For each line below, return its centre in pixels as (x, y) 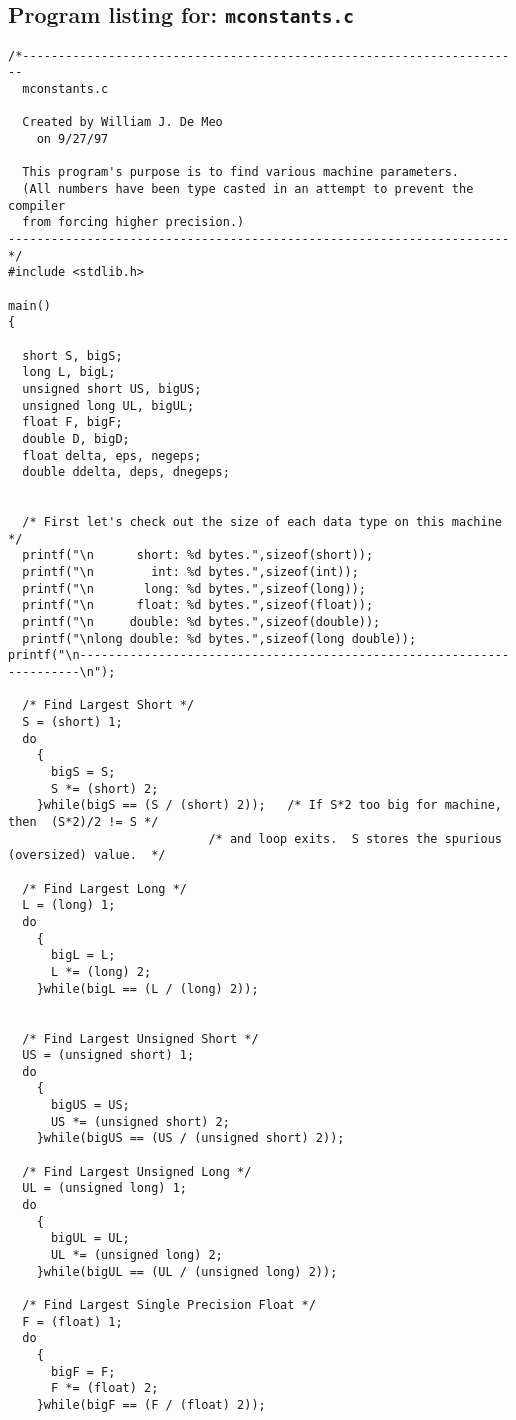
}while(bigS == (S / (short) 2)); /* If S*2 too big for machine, (269, 805)
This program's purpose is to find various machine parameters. (241, 172)
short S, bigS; (72, 355)
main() (29, 305)
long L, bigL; (69, 372)
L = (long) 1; (69, 905)
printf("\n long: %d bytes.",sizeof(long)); (194, 588)
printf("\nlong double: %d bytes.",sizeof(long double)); (219, 638)
